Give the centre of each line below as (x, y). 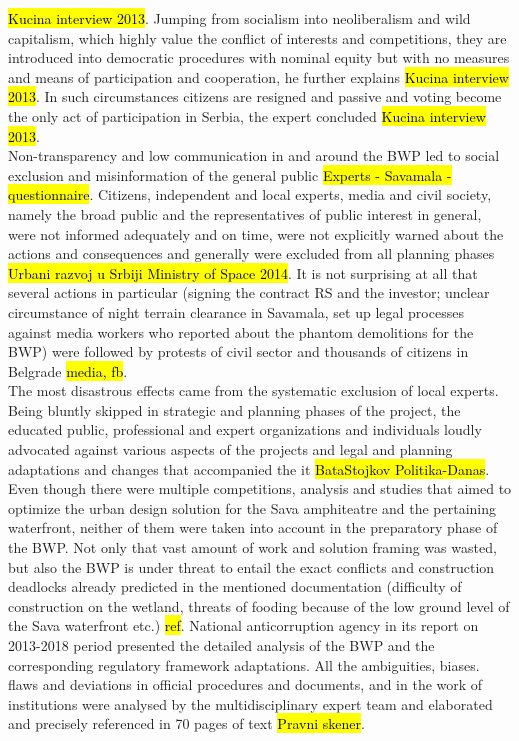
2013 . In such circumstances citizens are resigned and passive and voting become (255, 96)
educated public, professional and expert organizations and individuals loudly (245, 429)
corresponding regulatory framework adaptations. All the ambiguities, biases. (244, 664)
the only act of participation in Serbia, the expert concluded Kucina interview (247, 115)
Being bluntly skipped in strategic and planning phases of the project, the (234, 409)
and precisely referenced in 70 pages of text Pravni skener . (186, 723)
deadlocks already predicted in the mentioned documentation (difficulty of (235, 586)
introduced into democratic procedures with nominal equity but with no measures (259, 57)
